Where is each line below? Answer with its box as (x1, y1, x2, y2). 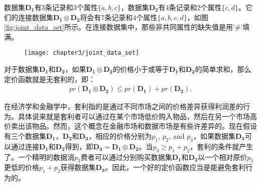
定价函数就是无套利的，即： (4, 73, 95, 84)
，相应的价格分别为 (88, 131, 152, 141)
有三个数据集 (4, 131, 46, 141)
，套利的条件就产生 (190, 141, 253, 151)
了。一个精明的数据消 (4, 151, 74, 162)
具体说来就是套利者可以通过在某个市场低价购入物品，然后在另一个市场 (18, 111, 250, 121)
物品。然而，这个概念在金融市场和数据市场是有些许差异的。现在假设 (32, 121, 257, 131)
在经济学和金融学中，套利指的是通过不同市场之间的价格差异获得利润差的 (4, 101, 243, 112)
